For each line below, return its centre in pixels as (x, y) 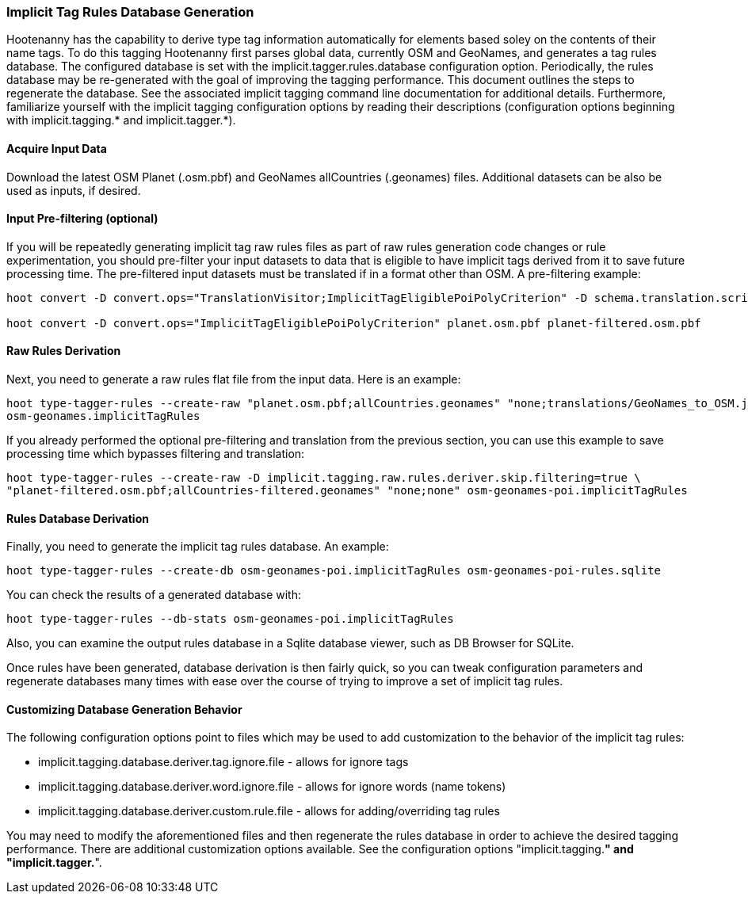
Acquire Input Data (57, 148)
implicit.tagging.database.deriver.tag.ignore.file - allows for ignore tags (223, 762)
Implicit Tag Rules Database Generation (130, 12)
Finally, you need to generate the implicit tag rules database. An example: (198, 547)
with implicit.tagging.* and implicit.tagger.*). (121, 120)
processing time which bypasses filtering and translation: (156, 454)
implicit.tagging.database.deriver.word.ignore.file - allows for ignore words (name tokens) (272, 787)
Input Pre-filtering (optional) (82, 219)
